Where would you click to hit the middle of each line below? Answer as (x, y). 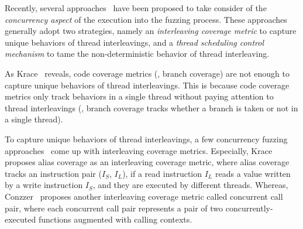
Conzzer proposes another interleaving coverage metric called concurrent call (144, 196)
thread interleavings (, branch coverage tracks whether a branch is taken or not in (151, 107)
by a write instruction (44, 185)
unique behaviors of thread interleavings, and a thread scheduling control (135, 42)
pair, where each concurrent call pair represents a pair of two (114, 208)
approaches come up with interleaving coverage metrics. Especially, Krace (139, 150)
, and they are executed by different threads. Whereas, (190, 185)
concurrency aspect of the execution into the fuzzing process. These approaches (146, 19)
